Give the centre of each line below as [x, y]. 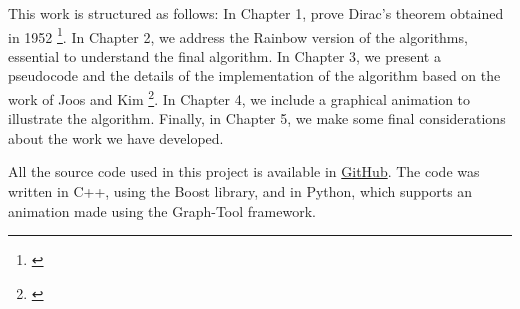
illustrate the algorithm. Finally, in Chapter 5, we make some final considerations [257, 118]
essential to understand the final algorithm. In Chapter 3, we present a [224, 55]
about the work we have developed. [116, 137]
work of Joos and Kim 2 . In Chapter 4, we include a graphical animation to [239, 97]
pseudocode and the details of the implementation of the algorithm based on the [254, 75]
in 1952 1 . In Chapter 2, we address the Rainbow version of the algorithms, [238, 35]
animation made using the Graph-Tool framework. [162, 210]
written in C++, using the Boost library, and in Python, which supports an [240, 191]
